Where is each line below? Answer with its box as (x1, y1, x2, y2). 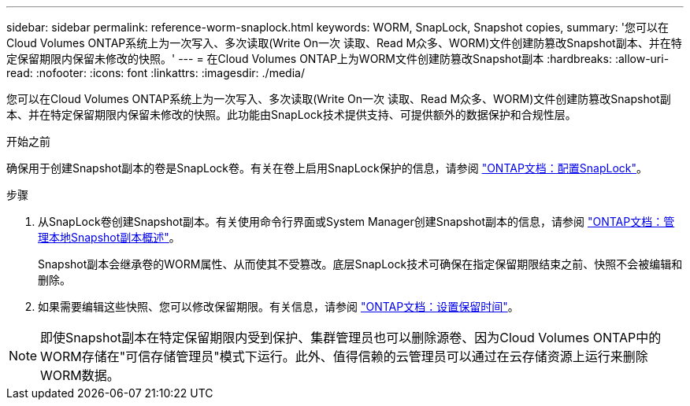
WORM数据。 (40, 367, 120, 383)
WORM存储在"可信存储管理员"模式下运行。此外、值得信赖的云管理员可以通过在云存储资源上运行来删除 (40, 349, 648, 364)
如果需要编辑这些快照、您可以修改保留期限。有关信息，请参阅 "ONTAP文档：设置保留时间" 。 (38, 300, 519, 313)
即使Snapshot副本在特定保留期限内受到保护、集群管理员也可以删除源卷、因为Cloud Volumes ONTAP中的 (40, 330, 662, 345)
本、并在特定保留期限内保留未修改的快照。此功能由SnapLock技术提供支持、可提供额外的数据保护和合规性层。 (6, 108, 577, 121)
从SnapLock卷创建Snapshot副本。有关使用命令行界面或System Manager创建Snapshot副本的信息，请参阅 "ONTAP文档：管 (38, 215, 675, 228)
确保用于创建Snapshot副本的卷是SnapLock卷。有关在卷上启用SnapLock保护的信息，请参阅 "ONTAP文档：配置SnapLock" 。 (6, 161, 648, 175)
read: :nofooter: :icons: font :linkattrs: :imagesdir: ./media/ (6, 66, 305, 79)
